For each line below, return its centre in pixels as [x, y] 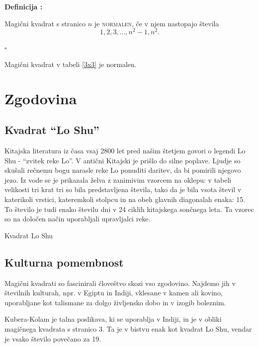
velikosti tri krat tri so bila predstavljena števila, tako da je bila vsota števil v [123, 189]
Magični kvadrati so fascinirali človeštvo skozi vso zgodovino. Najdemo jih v [120, 283]
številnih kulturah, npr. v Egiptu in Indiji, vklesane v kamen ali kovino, [114, 293]
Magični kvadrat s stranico [45, 23]
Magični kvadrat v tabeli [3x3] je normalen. [71, 64]
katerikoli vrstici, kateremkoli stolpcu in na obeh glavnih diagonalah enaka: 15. [125, 199]
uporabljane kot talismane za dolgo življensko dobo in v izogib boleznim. [115, 302]
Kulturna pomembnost [64, 262]
